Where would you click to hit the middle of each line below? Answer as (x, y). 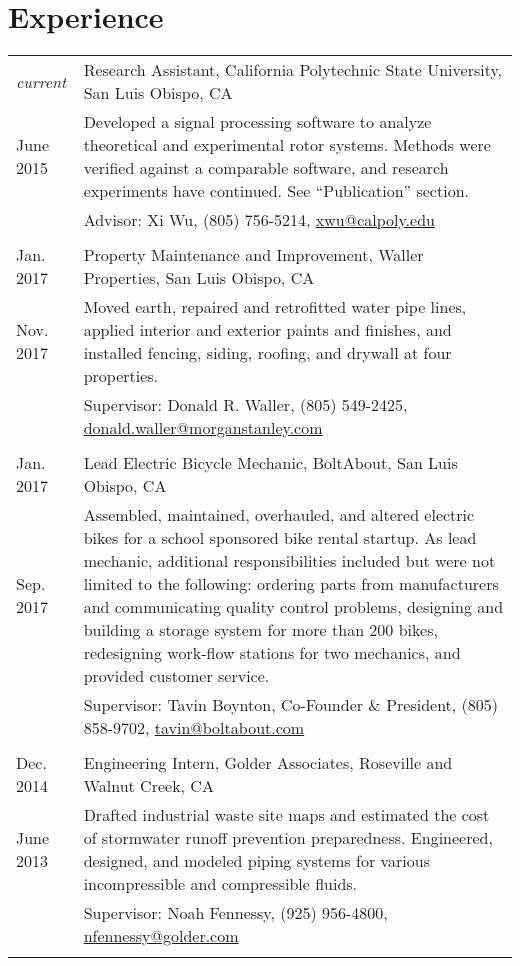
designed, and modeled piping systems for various (256, 861)
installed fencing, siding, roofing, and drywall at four (267, 353)
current (41, 81)
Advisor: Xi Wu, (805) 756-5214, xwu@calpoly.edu (259, 220)
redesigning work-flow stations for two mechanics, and (272, 653)
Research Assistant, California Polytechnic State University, (292, 70)
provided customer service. (176, 676)
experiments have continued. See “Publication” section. (276, 191)
